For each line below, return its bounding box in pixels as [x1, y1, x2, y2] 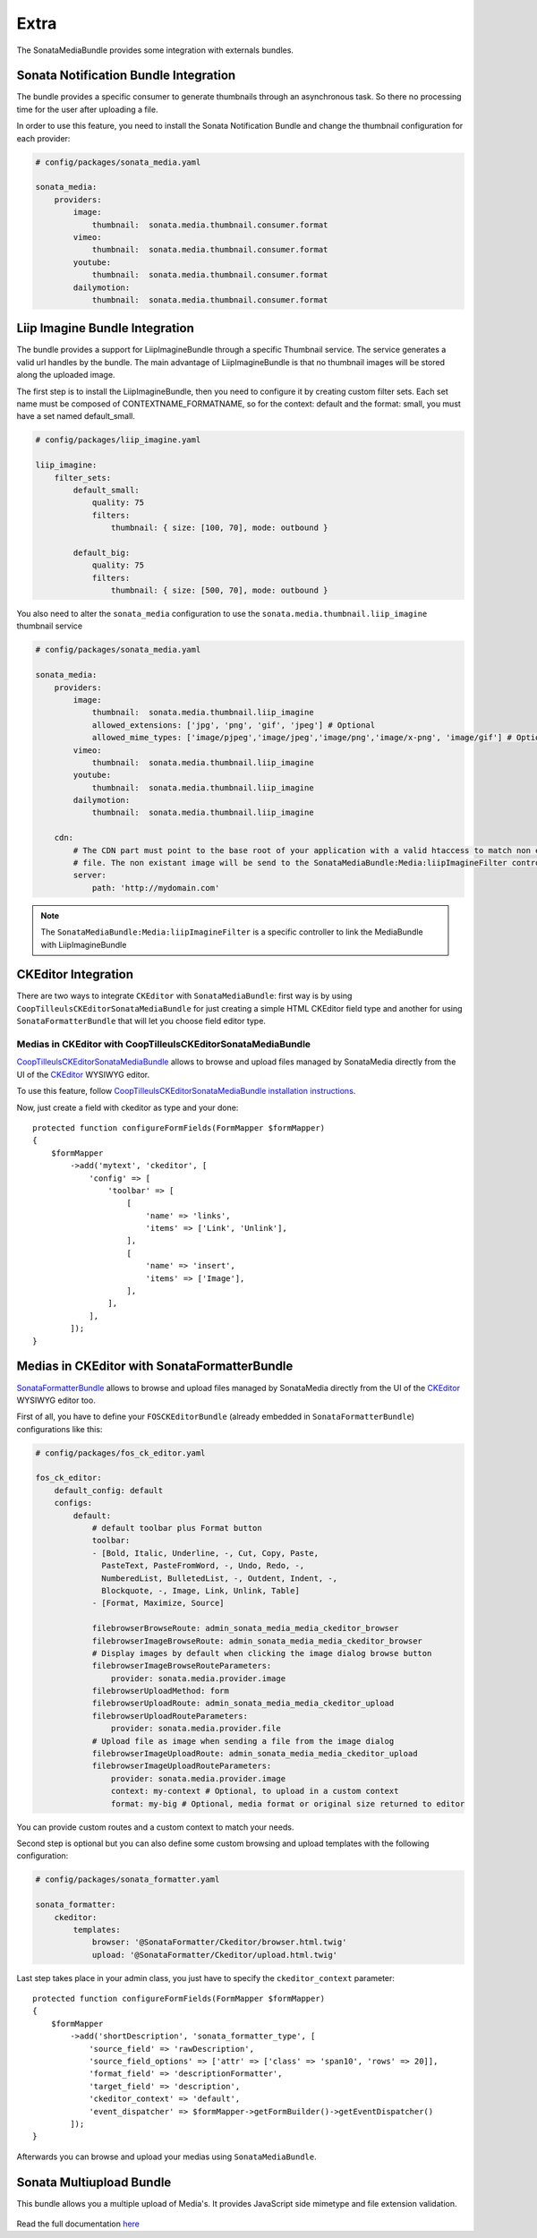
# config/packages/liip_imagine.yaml [35, 435, 201, 445]
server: [72, 870, 107, 881]
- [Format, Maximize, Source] [91, 1598, 225, 1609]
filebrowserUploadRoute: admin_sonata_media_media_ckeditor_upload [91, 1698, 395, 1709]
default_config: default [54, 1485, 164, 1495]
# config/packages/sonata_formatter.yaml [35, 1875, 220, 1884]
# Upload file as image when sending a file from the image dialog [91, 1736, 395, 1746]
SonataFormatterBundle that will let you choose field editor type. [16, 1016, 266, 1027]
